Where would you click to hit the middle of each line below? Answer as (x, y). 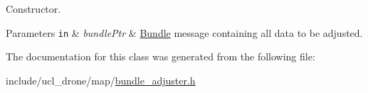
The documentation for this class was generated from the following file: (161, 56)
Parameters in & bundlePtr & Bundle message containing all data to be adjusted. (184, 32)
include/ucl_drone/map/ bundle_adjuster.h (101, 80)
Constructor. (33, 9)
